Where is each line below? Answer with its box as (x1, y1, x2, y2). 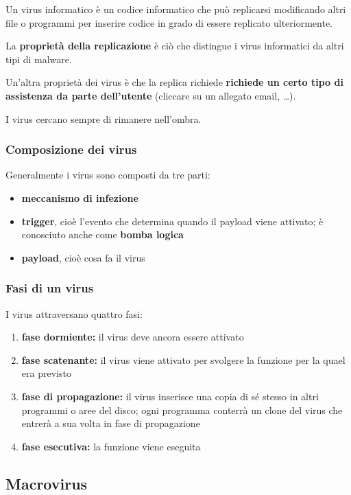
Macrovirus (5, 472, 88, 494)
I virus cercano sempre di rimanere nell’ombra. (5, 111, 202, 126)
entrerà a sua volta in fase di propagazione (21, 416, 200, 430)
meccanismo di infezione (21, 190, 138, 205)
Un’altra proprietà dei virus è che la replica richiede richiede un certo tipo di (5, 75, 343, 89)
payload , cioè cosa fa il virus (21, 250, 145, 264)
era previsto (21, 366, 71, 380)
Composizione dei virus (5, 141, 137, 158)
